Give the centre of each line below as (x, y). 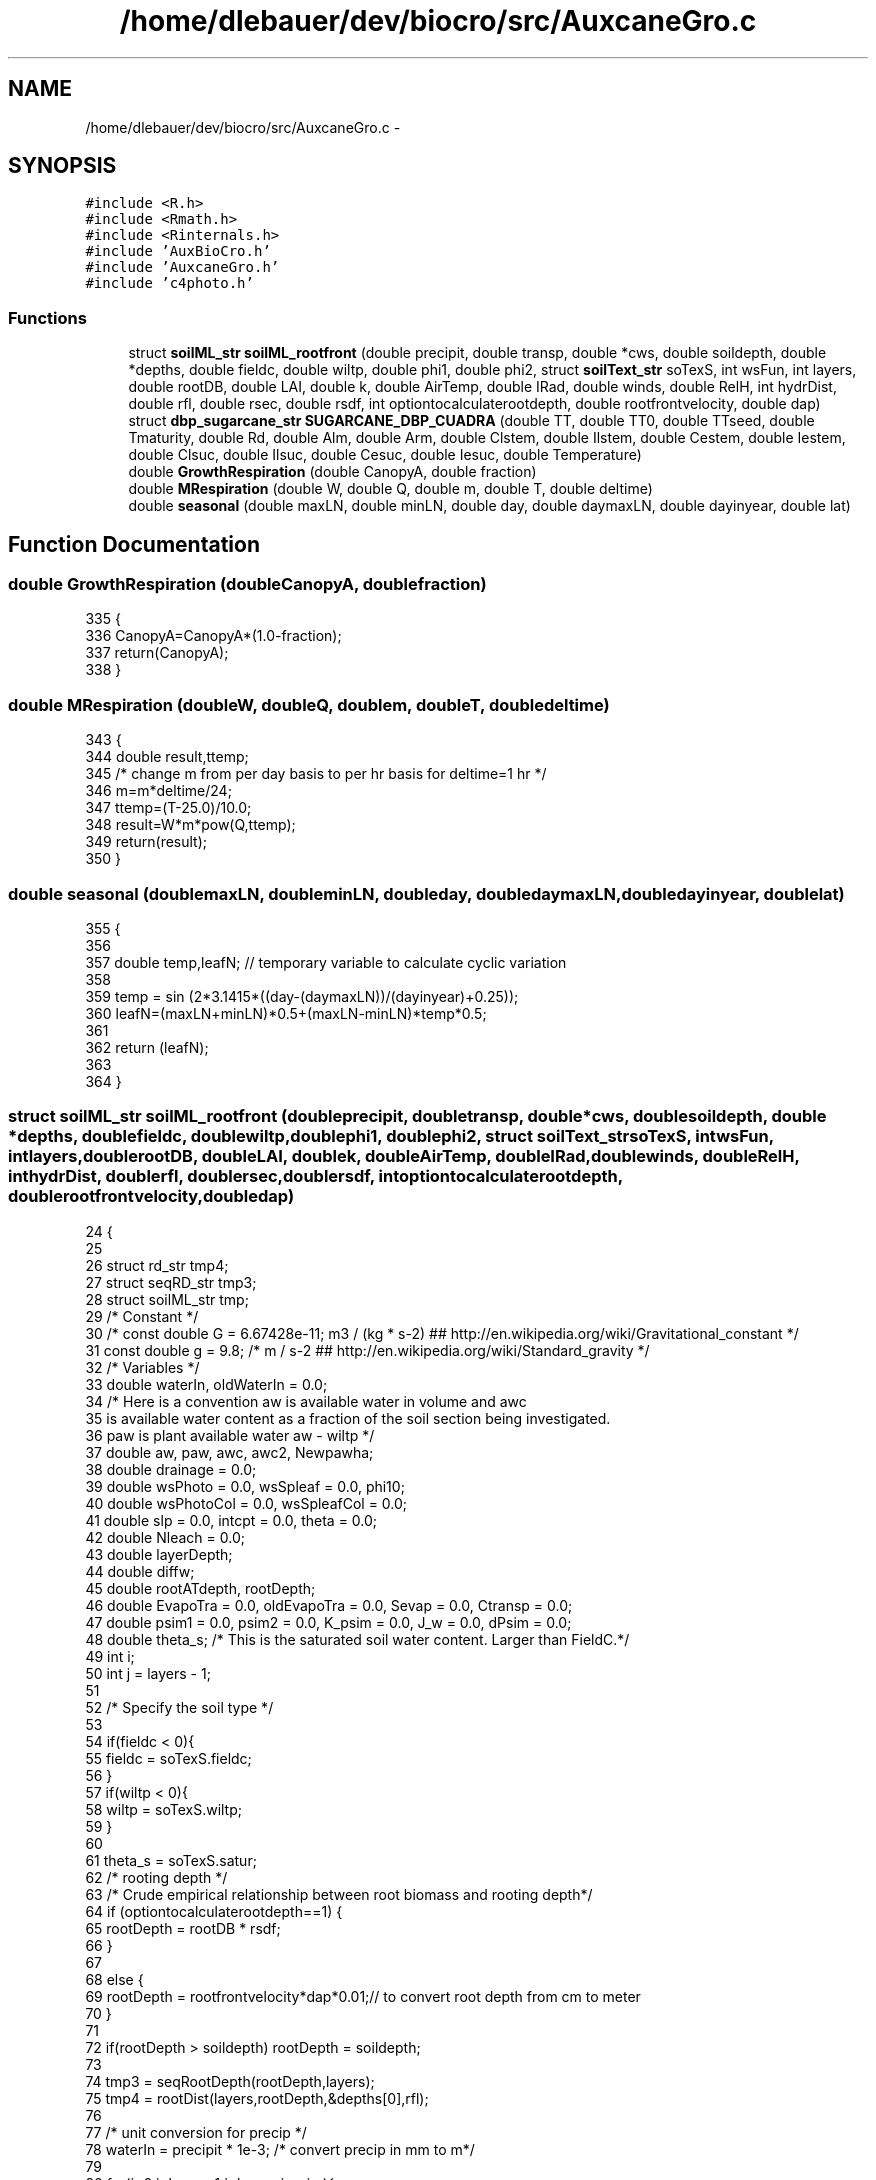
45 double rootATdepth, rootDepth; (200, 1588)
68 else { (114, 1979)
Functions (47, 317)
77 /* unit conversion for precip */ (196, 2132)
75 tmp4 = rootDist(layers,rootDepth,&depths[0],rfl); (257, 2098)
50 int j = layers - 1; (148, 1673)
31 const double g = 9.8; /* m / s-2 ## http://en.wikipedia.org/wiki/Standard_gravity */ (367, 1350)
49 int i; (110, 1656)
